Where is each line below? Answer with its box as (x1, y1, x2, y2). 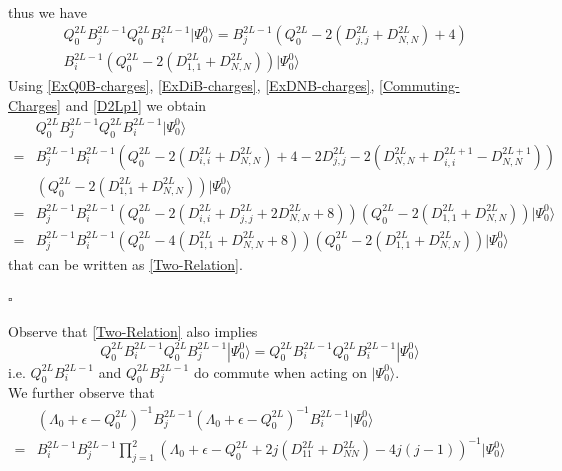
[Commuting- (379, 75, 460, 96)
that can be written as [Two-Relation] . (8, 253, 243, 274)
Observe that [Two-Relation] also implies (8, 321, 258, 341)
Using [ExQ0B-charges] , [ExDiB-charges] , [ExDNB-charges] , (8, 75, 375, 96)
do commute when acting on (193, 361, 367, 382)
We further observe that (8, 382, 155, 403)
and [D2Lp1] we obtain (65, 94, 207, 115)
